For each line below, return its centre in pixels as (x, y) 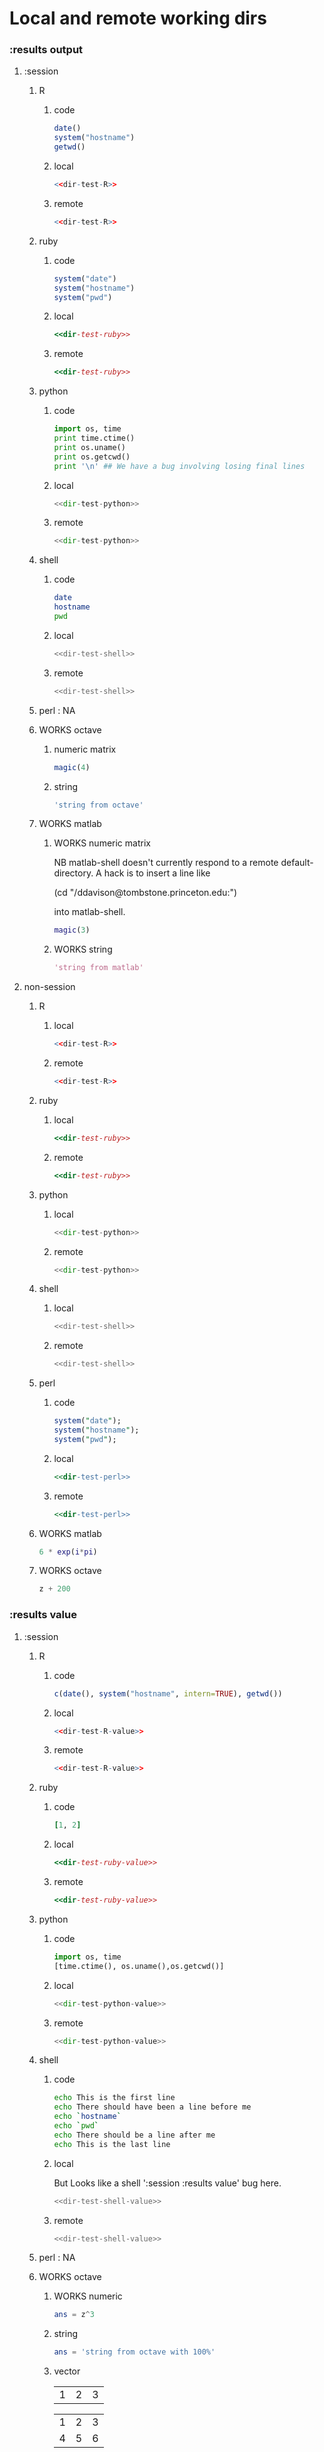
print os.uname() (89, 447)
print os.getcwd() (92, 457)
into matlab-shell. (89, 912)
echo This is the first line (114, 2098)
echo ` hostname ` (87, 2117)
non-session (49, 987)
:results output (46, 50)
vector (67, 2371)
